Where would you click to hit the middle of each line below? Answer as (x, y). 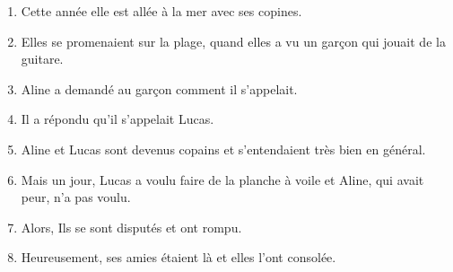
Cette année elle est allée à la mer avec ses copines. (161, 11)
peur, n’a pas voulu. (76, 197)
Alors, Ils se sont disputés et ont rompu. (131, 227)
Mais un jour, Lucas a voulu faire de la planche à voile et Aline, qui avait (222, 179)
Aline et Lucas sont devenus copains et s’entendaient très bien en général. (223, 149)
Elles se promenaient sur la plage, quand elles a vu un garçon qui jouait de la (233, 41)
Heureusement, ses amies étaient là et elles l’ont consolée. (179, 257)
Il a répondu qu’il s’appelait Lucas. (118, 119)
